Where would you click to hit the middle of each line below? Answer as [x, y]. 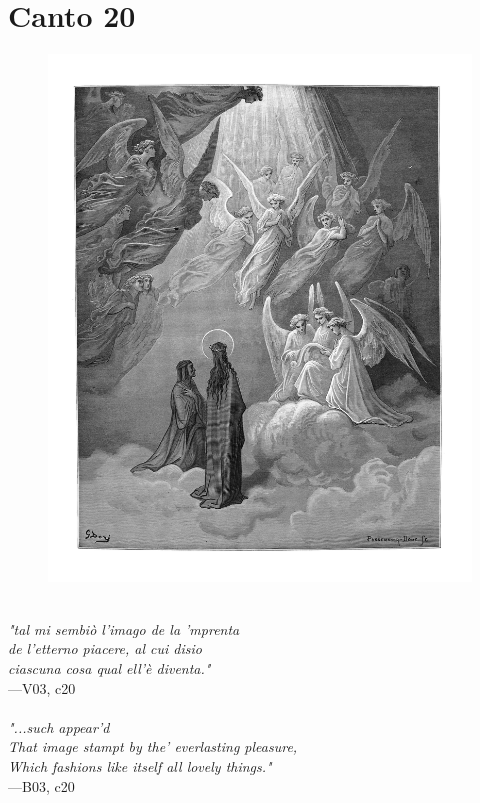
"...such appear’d [59, 726]
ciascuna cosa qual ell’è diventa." [109, 668]
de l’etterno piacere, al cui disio [105, 648]
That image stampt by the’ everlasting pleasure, [153, 746]
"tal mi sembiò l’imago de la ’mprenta [124, 628]
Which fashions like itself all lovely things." [140, 766]
